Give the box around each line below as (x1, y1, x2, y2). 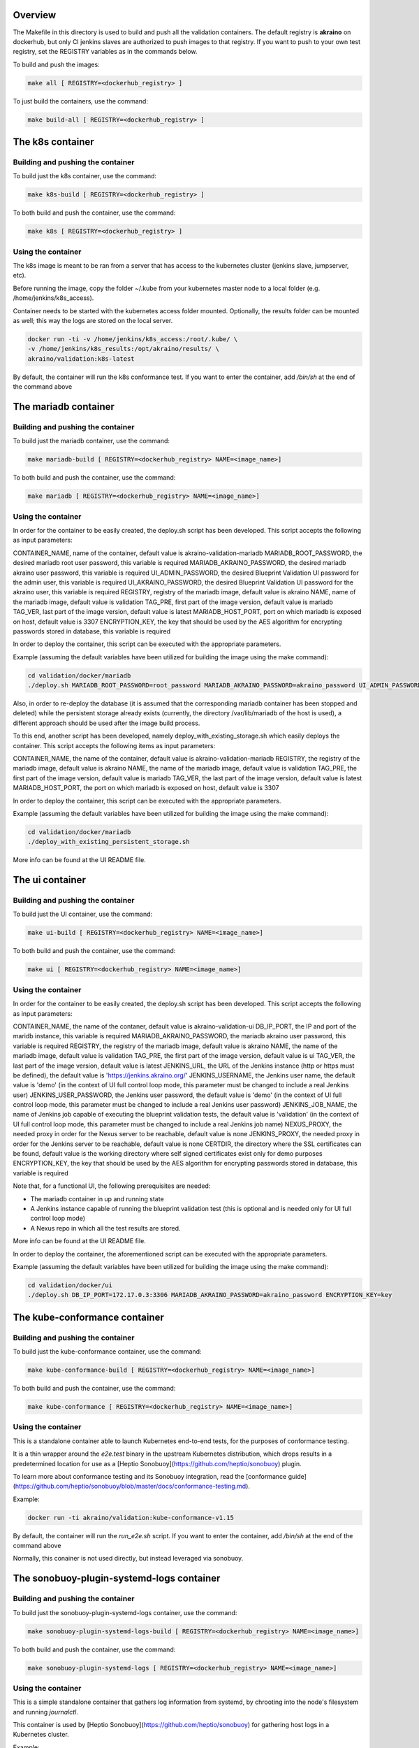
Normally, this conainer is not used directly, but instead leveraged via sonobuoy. (13, 1554, 244, 1563)
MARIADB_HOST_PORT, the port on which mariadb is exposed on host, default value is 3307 (13, 784, 279, 792)
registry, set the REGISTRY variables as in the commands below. (13, 48, 198, 56)
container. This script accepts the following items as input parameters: (13, 741, 216, 750)
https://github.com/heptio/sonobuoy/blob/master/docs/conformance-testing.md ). (15, 1482, 251, 1491)
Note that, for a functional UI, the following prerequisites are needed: (13, 1182, 211, 1190)
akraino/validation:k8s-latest (27, 354, 135, 363)
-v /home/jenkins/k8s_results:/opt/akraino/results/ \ (27, 345, 219, 353)
